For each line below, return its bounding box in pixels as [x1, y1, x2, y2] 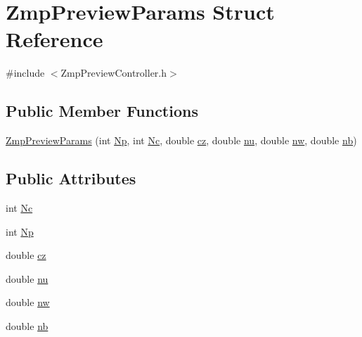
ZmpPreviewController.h [60, 65, 167, 80]
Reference [6, 25, 103, 53]
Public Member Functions [6, 100, 198, 122]
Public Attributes [6, 167, 136, 189]
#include [6, 65, 45, 80]
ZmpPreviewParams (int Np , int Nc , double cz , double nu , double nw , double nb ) [6, 133, 357, 148]
